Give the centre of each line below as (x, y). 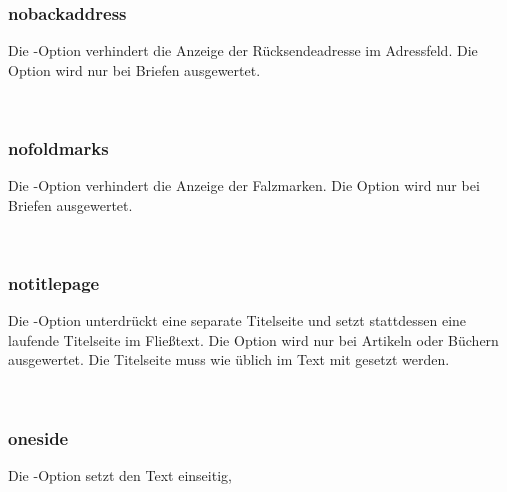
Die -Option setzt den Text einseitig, (120, 474)
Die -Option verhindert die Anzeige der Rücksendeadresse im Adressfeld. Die (243, 50)
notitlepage (54, 282)
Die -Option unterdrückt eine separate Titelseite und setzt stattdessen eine (237, 320)
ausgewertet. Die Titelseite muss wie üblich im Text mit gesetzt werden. (229, 359)
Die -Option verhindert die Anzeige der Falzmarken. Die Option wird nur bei (244, 185)
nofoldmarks (58, 147)
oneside (38, 437)
